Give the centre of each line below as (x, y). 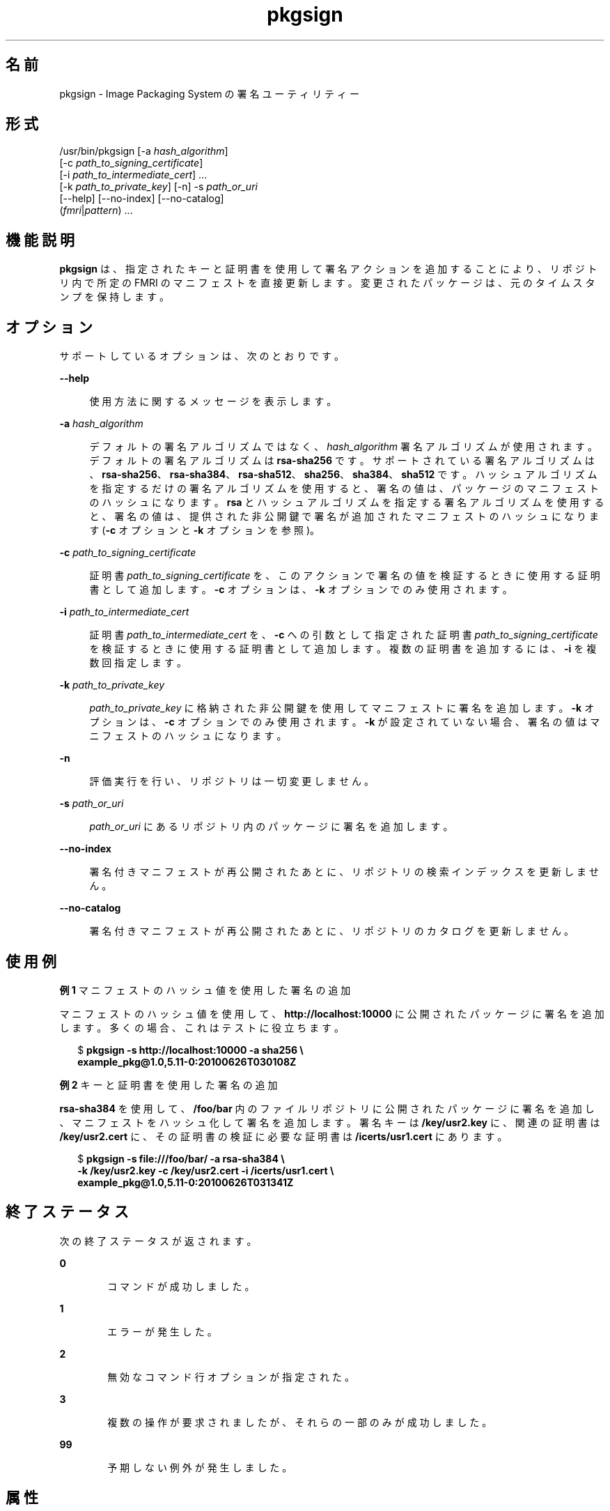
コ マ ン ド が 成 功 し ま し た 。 (181, 1286)
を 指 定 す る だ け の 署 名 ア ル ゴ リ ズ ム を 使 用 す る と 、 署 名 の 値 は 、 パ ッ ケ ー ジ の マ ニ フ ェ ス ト (344, 489)
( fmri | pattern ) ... (96, 210)
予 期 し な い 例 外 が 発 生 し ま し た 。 (200, 1467)
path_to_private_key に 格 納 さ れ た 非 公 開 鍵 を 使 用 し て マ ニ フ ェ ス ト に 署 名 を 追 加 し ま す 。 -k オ (342, 708)
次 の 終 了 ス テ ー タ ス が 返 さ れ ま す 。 (158, 1241)
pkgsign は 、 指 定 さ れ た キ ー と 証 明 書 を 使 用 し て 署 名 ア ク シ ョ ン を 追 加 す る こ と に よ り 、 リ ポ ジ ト (328, 269)
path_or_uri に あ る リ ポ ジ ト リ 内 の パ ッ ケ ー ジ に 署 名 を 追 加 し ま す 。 (271, 827)
